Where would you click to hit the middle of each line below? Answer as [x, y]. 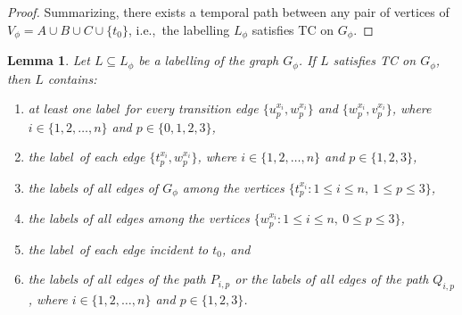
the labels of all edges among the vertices [139, 218]
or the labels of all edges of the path [332, 279]
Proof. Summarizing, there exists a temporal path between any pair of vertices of [228, 12]
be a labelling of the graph [209, 60]
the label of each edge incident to [118, 249]
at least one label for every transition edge [143, 108]
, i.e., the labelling [179, 29]
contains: [72, 78]
